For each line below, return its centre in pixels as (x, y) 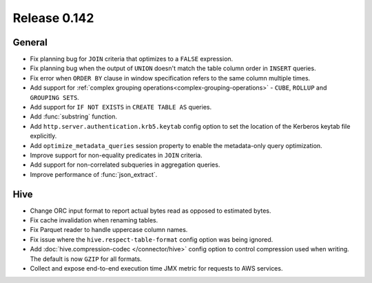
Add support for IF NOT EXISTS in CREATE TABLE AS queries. (121, 107)
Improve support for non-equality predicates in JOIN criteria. (116, 155)
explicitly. (43, 136)
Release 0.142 (53, 18)
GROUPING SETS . (54, 97)
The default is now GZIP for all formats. (86, 259)
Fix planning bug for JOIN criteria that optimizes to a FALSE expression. (132, 59)
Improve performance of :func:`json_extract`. (94, 174)
